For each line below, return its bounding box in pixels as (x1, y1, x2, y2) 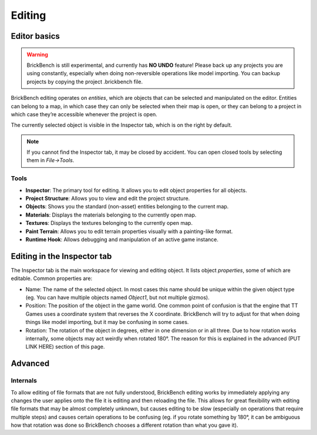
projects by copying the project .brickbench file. (26, 78, 143, 85)
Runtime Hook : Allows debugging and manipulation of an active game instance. (25, 235, 219, 243)
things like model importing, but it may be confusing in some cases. (25, 319, 189, 326)
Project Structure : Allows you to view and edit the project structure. (25, 195, 190, 202)
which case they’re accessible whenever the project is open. (11, 110, 158, 117)
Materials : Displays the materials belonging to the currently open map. (25, 211, 197, 218)
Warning (26, 50, 48, 58)
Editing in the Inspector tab (11, 251, 112, 261)
